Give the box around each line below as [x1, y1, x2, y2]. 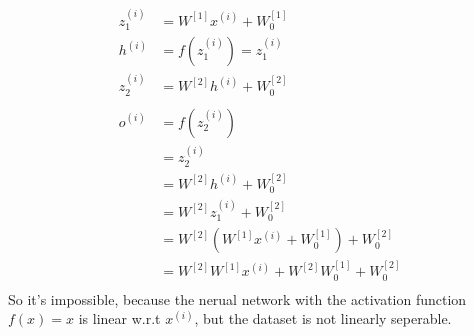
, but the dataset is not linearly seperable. [194, 308, 452, 329]
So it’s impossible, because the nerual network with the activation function [8, 288, 467, 309]
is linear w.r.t [78, 308, 161, 329]
